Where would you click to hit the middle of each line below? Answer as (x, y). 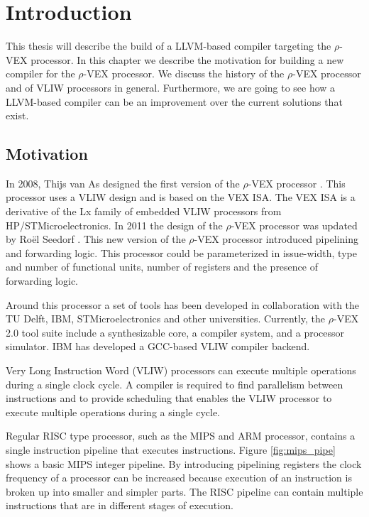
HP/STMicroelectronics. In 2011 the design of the (114, 225)
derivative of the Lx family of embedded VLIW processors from (144, 211)
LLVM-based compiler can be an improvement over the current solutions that (174, 101)
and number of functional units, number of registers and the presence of (162, 267)
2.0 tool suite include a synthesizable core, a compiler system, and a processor (175, 332)
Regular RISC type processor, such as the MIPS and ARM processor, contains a (181, 436)
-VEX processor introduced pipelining (276, 239)
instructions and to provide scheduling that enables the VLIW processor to (169, 398)
